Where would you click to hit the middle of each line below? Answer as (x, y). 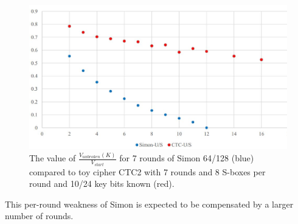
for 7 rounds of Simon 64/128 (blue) (187, 158)
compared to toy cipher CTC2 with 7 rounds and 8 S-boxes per (147, 171)
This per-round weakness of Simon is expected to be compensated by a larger (149, 204)
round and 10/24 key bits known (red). (102, 184)
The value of (53, 158)
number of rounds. (39, 216)
